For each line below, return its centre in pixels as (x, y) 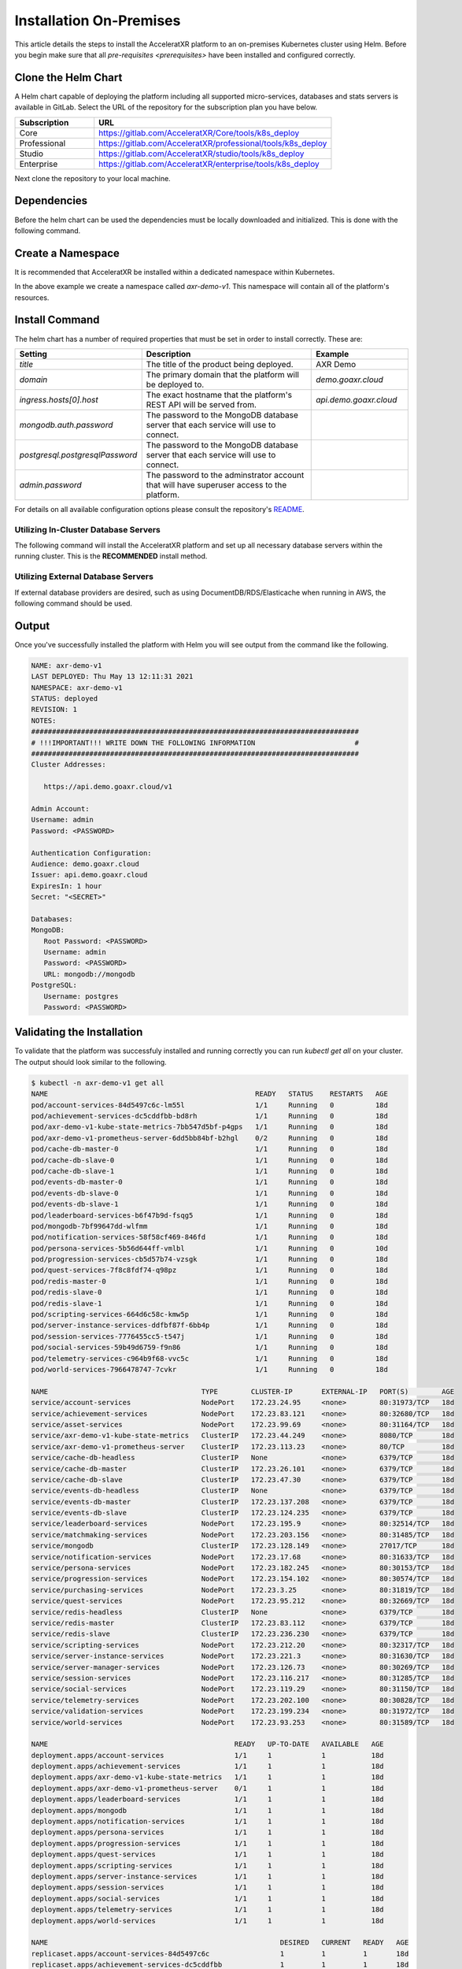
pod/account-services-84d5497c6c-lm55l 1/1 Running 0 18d (210, 1105)
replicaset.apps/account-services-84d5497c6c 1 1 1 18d (220, 1954)
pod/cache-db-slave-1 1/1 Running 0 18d (210, 1171)
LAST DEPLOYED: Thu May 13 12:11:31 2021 (112, 677)
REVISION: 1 (54, 710)
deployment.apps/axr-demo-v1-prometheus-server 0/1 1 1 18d (208, 1788)
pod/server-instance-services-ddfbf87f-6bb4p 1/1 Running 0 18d (210, 1326)
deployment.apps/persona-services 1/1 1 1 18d (208, 1832)
